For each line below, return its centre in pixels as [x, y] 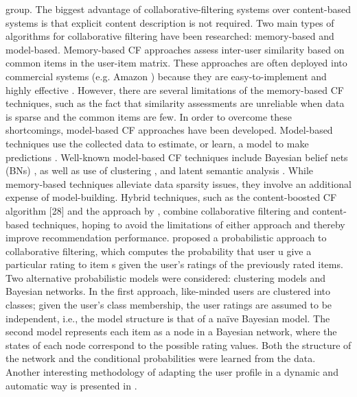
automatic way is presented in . [71, 385]
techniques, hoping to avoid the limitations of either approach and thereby [188, 224]
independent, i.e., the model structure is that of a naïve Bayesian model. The [168, 318]
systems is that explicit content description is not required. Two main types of [170, 22]
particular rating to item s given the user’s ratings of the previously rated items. [174, 264]
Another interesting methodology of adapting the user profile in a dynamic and [172, 372]
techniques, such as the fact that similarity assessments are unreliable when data [175, 103]
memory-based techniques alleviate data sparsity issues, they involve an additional [178, 183]
